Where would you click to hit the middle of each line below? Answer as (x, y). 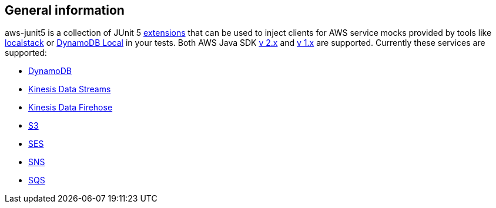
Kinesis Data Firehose (71, 108)
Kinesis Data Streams (70, 89)
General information (65, 10)
